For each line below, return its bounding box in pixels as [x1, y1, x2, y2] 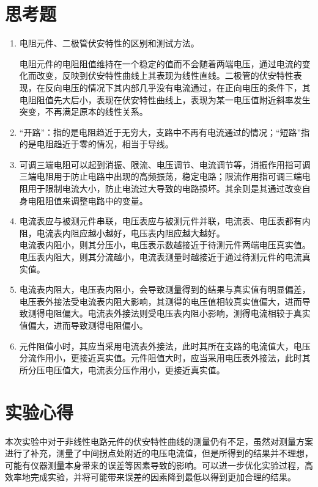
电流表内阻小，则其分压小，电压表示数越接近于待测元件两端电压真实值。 [19, 238, 311, 251]
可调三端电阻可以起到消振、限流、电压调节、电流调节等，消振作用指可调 [19, 158, 311, 170]
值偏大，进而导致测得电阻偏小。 [19, 319, 148, 331]
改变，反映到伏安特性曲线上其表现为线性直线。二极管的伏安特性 [36, 69, 294, 82]
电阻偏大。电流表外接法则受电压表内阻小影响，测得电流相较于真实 [45, 307, 311, 320]
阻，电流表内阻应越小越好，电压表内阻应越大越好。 [19, 226, 225, 239]
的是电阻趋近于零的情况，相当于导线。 [19, 137, 174, 150]
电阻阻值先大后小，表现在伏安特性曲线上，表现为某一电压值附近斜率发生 [19, 93, 311, 106]
